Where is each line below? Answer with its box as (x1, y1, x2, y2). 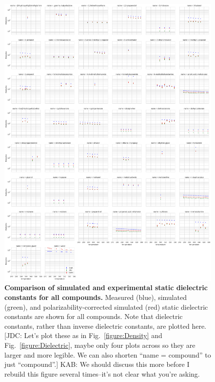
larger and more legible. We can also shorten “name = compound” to (4, 349, 211, 360)
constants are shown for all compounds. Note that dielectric (4, 311, 183, 321)
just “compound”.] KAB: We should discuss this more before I (4, 359, 190, 369)
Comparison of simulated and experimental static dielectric (4, 282, 208, 293)
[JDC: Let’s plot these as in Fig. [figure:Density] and (4, 330, 162, 340)
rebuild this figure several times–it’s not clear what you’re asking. (4, 368, 200, 379)
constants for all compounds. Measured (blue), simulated (4, 292, 187, 302)
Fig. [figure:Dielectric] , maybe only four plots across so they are (4, 340, 195, 350)
